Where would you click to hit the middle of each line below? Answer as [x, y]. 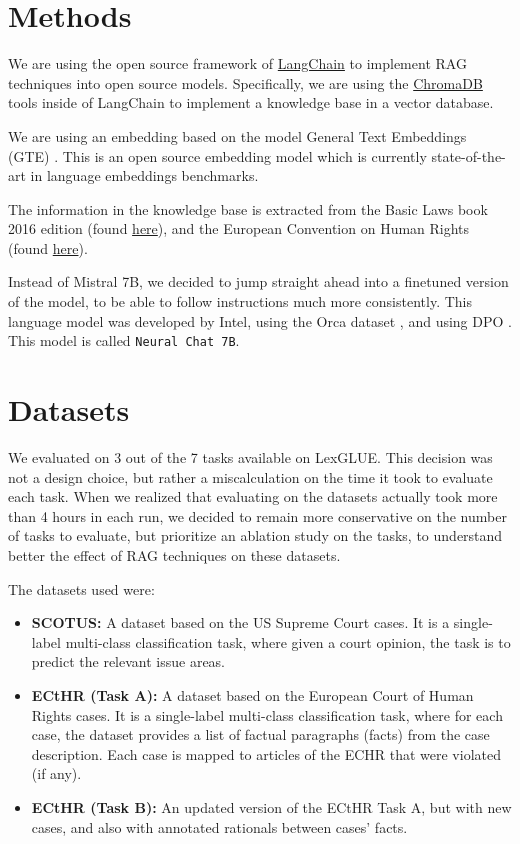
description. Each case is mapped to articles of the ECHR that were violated [266, 753]
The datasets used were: [81, 588]
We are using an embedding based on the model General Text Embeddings [237, 135]
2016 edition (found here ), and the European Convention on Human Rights [239, 228]
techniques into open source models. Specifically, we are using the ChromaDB [245, 82]
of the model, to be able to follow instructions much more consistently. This [240, 301]
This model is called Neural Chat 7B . [124, 340]
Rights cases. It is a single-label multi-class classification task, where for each [267, 714]
